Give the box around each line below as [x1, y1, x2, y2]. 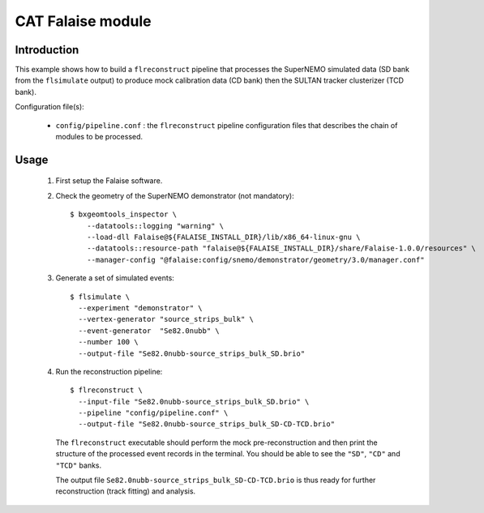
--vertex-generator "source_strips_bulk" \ [78, 314, 255, 324]
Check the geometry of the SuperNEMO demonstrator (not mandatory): [55, 190, 295, 200]
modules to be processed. [55, 132, 143, 142]
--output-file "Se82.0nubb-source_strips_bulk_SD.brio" [78, 348, 306, 358]
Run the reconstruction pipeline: [55, 366, 163, 376]
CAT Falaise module [15, 12, 152, 30]
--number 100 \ [78, 337, 139, 347]
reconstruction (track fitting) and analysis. [55, 486, 196, 496]
